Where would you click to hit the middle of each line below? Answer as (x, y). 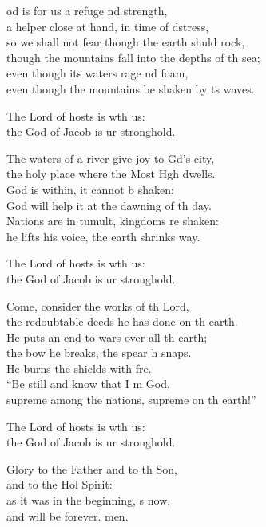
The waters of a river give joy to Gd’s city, (111, 158)
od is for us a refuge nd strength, (87, 10)
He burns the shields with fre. (79, 368)
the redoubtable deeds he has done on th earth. (122, 321)
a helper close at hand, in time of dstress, (108, 26)
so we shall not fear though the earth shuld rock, (126, 42)
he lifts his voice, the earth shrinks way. (103, 236)
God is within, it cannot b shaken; (90, 189)
